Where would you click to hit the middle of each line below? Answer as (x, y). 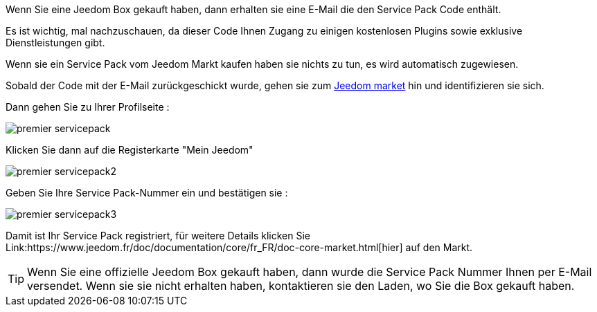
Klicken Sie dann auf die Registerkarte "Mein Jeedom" (130, 150)
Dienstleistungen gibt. (55, 43)
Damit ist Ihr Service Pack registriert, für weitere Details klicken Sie (158, 236)
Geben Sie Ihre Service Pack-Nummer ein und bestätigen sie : (147, 193)
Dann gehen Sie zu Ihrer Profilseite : (88, 107)
